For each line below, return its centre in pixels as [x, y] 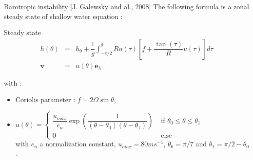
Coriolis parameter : [45, 99]
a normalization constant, [78, 144]
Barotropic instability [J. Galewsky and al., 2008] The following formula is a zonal [126, 6]
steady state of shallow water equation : [63, 16]
